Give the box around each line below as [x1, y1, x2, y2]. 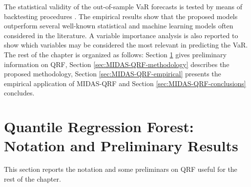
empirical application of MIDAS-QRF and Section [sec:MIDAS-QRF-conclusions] [4, 78, 246, 88]
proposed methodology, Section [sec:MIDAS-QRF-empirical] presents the [4, 69, 221, 79]
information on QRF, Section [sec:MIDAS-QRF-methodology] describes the [4, 59, 230, 69]
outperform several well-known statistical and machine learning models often [4, 21, 233, 31]
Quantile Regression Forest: [4, 117, 194, 137]
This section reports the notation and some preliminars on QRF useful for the [4, 164, 237, 174]
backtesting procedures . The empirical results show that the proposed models [4, 11, 238, 21]
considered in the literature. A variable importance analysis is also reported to [4, 30, 238, 40]
